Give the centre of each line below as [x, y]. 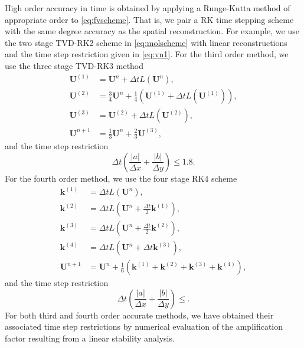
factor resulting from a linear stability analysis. [90, 338]
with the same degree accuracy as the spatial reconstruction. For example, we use [152, 31]
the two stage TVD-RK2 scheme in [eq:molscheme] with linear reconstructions [146, 42]
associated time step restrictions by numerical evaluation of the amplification [144, 326]
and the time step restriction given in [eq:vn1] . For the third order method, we [147, 54]
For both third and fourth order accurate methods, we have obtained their [139, 315]
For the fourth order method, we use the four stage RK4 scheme [121, 178]
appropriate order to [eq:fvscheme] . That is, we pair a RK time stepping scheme [149, 19]
